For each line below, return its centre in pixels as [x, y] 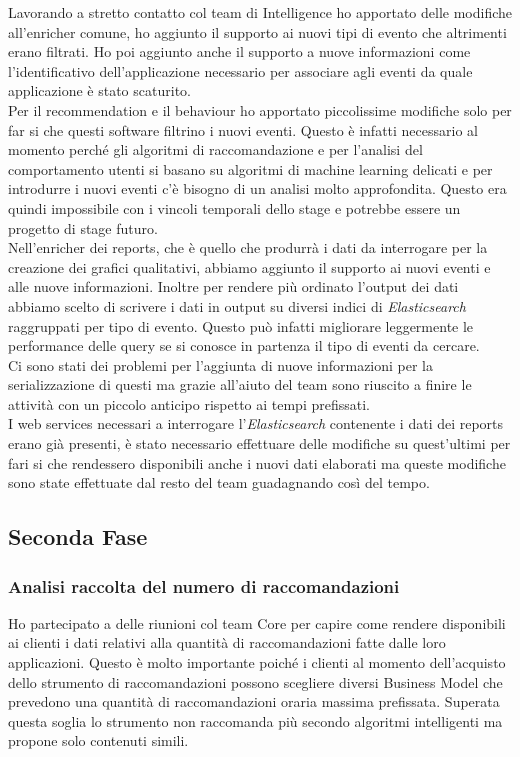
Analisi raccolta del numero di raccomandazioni [204, 585]
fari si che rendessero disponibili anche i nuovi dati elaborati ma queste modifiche [257, 462]
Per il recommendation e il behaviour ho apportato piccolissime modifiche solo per [260, 109]
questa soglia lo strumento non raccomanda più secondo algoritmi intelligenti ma [255, 720]
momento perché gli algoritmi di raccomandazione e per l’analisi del [215, 149]
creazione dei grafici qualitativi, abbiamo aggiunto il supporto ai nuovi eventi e [249, 266]
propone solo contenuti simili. [98, 740]
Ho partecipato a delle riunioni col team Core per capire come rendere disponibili [257, 622]
